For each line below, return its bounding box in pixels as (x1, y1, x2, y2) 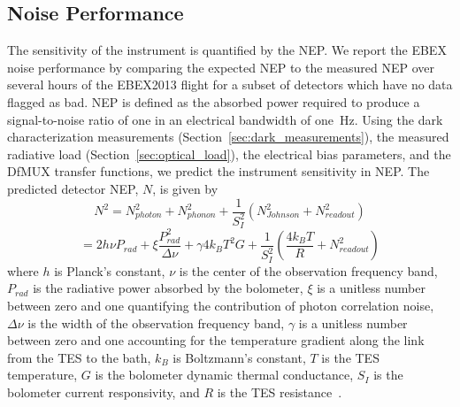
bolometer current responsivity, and (7, 382, 200, 401)
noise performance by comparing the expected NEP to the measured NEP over (7, 58, 434, 76)
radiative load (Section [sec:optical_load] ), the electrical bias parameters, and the (7, 144, 451, 163)
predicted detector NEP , (7, 179, 139, 197)
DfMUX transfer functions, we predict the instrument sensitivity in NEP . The (7, 162, 430, 180)
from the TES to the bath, (7, 348, 151, 366)
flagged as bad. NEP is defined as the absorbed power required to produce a (7, 92, 420, 111)
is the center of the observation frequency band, (179, 261, 438, 280)
